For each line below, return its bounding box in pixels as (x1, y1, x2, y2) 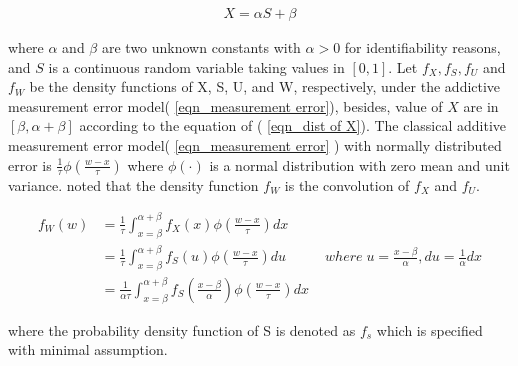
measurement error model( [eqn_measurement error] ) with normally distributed (8, 135, 502, 155)
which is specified (376, 319, 483, 340)
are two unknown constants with (101, 37, 301, 58)
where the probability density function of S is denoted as (8, 319, 356, 340)
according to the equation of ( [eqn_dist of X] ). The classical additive (79, 115, 507, 136)
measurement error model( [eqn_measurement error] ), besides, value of (8, 95, 443, 116)
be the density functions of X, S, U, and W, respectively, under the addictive (29, 76, 501, 97)
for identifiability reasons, (344, 37, 501, 58)
